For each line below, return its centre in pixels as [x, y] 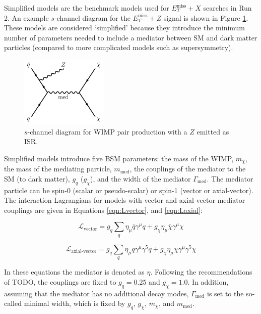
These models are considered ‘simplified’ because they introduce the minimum [125, 28]
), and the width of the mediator [140, 178]
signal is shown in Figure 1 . [206, 17]
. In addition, [208, 281]
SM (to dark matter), [37, 178]
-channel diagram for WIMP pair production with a [107, 131]
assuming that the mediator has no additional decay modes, [96, 293]
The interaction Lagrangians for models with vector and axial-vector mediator [125, 200]
